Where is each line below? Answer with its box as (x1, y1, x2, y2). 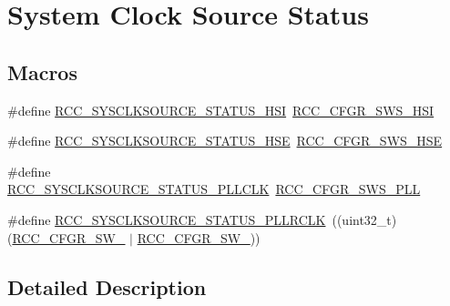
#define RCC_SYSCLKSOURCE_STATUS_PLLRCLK (7, 209, 326, 229)
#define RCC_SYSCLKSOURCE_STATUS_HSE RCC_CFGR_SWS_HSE (7, 131, 443, 150)
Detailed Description (7, 272, 207, 301)
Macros (7, 57, 77, 86)
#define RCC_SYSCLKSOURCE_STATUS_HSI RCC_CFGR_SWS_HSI (7, 100, 435, 119)
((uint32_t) (332, 209, 397, 229)
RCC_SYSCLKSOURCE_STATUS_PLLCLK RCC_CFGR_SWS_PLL (7, 179, 421, 199)
